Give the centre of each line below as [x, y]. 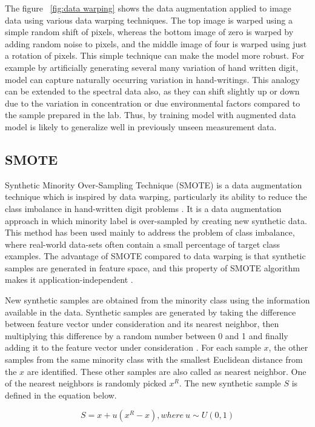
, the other [288, 347]
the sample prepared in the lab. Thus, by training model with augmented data [151, 115]
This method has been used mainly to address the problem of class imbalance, [150, 232]
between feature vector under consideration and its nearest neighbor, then [142, 324]
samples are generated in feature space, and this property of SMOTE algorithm [152, 267]
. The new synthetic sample [230, 383]
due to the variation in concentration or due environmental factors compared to [153, 103]
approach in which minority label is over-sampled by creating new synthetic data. [156, 220]
